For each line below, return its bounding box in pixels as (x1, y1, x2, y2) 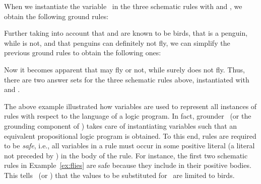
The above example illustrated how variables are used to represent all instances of (4, 101, 257, 111)
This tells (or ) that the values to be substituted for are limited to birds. (4, 169, 235, 180)
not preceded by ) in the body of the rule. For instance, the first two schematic (4, 150, 248, 160)
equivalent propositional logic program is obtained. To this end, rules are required (4, 130, 256, 141)
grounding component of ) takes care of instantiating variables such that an (4, 120, 237, 131)
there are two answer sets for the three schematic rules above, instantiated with (4, 74, 249, 84)
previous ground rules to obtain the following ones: (4, 47, 161, 58)
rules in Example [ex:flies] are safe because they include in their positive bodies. (4, 160, 251, 170)
